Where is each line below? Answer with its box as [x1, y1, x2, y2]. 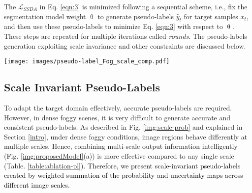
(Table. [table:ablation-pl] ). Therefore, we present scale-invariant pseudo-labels [4, 160, 241, 170]
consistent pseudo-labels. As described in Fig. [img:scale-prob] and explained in [4, 122, 243, 132]
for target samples [184, 11, 238, 21]
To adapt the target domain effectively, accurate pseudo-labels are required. [4, 103, 232, 113]
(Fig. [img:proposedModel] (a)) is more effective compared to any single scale [4, 151, 234, 161]
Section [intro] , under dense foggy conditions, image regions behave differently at [4, 131, 248, 141]
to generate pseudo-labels [97, 11, 174, 21]
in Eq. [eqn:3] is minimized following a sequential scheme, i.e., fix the [39, 1, 248, 11]
